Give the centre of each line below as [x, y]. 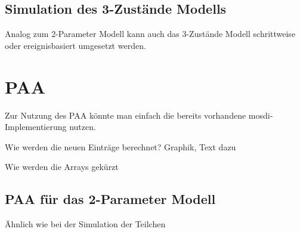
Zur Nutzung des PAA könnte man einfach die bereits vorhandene [126, 115]
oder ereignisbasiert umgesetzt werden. [75, 45]
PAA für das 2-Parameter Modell [110, 199]
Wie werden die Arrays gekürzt [62, 167]
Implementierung [36, 127]
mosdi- [261, 115]
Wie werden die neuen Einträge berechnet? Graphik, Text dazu [120, 146]
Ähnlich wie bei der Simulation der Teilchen [85, 224]
